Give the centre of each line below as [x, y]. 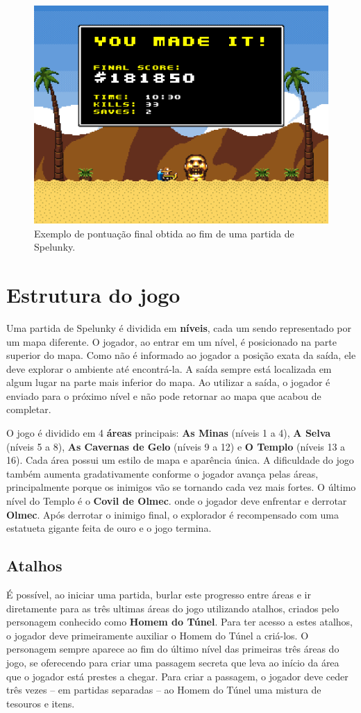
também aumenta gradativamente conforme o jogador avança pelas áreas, [162, 473]
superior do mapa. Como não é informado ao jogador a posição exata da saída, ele [181, 355]
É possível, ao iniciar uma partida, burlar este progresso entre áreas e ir [159, 595]
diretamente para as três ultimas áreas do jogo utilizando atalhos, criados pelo [173, 608]
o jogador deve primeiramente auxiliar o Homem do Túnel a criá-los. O [158, 635]
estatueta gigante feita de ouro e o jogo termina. [109, 528]
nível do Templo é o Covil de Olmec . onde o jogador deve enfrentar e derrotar [177, 501]
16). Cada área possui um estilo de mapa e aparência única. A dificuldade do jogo [180, 460]
